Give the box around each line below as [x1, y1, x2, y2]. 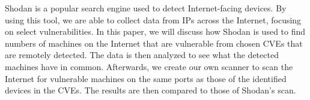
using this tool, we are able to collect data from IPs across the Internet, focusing [5, 13, 302, 26]
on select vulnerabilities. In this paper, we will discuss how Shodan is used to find [5, 25, 306, 38]
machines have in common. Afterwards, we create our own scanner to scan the [5, 60, 293, 72]
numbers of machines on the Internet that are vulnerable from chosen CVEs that [5, 37, 303, 49]
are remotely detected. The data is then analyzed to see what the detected [5, 49, 279, 61]
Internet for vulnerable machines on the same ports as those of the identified [5, 72, 287, 84]
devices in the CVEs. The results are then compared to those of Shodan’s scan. [5, 84, 296, 96]
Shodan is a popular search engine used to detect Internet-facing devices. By [5, 2, 287, 14]
